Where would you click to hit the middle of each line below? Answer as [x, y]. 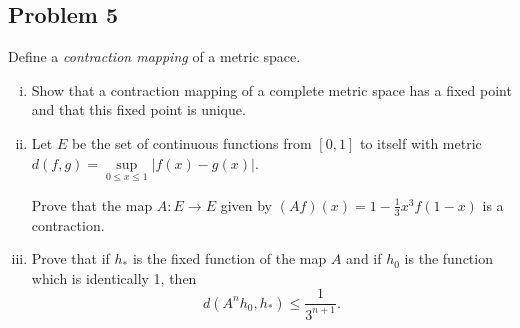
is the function [448, 258]
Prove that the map [92, 204]
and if [364, 258]
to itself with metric [420, 142]
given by [246, 204]
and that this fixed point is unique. [138, 109]
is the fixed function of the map [229, 258]
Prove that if [70, 258]
